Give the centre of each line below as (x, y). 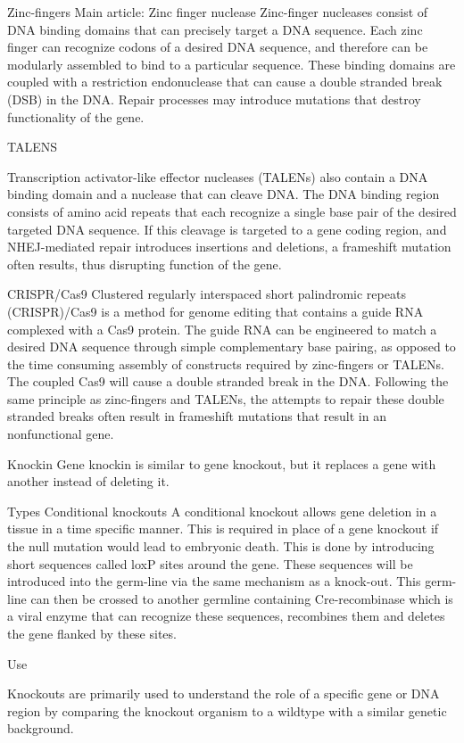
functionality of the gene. (76, 116)
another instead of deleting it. (88, 481)
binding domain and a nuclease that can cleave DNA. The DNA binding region (224, 194)
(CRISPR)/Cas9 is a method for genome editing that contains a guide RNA (215, 311)
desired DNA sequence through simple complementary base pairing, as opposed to (232, 347)
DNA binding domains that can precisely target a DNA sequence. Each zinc (215, 29)
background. (41, 728)
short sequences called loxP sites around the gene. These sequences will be (210, 563)
